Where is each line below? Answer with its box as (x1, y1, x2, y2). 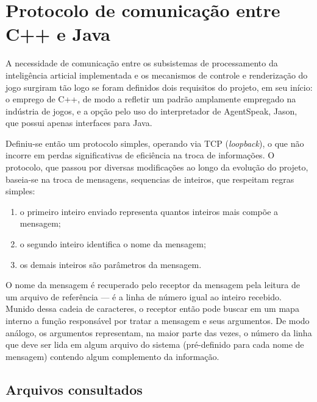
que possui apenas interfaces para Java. (5, 116, 152, 129)
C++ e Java (5, 21, 110, 46)
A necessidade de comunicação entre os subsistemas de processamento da (5, 57, 278, 69)
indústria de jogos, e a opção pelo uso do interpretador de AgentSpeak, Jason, (5, 104, 297, 117)
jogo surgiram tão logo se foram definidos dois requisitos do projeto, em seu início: (5, 80, 313, 93)
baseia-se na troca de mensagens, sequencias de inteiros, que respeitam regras (5, 172, 294, 185)
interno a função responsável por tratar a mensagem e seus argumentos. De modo (5, 314, 310, 326)
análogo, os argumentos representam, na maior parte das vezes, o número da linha (5, 326, 312, 339)
